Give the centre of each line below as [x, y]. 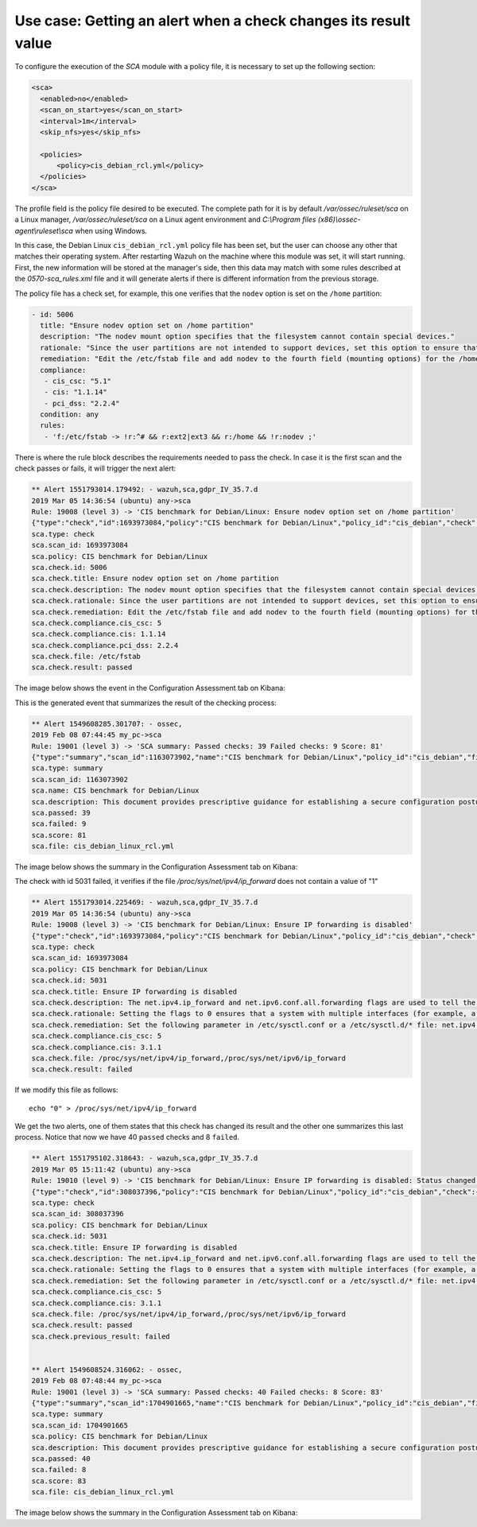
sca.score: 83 [59, 1481]
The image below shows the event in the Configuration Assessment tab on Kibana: [150, 688]
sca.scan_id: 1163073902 [80, 779]
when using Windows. [111, 231]
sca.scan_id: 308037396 [78, 1214]
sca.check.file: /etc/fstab [86, 657]
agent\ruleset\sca [44, 231]
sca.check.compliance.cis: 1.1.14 [99, 634]
